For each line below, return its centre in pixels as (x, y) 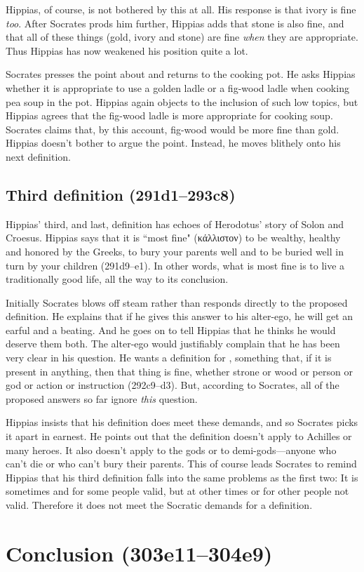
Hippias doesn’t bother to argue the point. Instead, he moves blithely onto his (173, 143)
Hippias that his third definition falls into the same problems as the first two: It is (182, 477)
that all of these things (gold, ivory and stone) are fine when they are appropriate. (182, 37)
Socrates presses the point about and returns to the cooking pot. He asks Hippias (181, 74)
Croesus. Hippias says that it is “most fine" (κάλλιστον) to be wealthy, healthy (173, 238)
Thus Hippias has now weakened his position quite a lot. (127, 50)
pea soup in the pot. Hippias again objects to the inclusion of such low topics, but (182, 101)
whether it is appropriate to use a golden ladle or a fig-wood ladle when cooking (177, 87)
